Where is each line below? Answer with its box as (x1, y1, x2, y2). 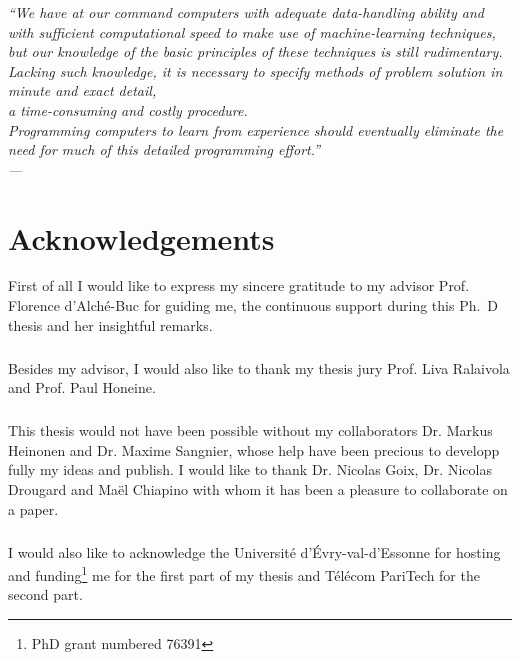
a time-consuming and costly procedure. (8, 99, 248, 120)
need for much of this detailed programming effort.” (8, 139, 321, 160)
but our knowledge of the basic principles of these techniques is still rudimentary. (8, 41, 503, 62)
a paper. (8, 498, 59, 519)
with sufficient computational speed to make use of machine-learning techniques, (8, 21, 496, 42)
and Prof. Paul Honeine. (8, 377, 156, 398)
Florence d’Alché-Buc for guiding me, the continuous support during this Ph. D (8, 295, 499, 316)
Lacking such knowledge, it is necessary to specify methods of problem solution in (8, 60, 503, 81)
